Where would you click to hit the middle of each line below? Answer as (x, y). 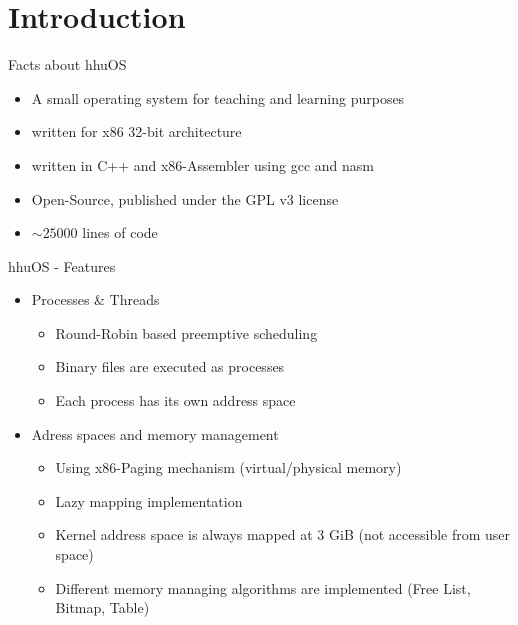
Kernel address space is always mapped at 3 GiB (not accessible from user (283, 534)
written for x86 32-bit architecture (136, 131)
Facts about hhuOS (67, 64)
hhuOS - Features (62, 265)
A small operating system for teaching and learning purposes (218, 97)
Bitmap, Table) (102, 607)
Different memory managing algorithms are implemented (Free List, (263, 587)
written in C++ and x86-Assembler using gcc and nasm (202, 164)
